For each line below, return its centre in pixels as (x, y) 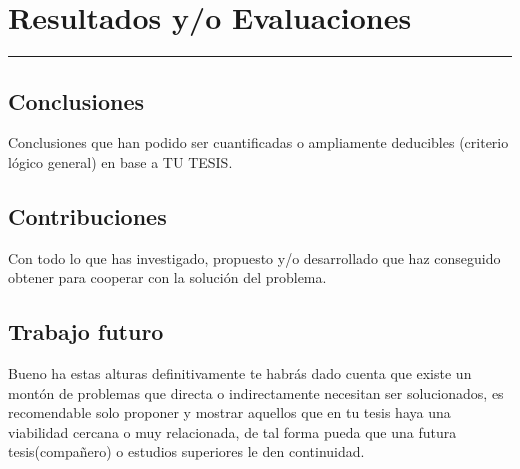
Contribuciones (87, 215)
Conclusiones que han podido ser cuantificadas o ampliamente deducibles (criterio (258, 142)
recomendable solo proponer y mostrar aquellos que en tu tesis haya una (229, 412)
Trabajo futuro (86, 331)
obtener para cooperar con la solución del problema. (167, 277)
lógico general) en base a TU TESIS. (120, 161)
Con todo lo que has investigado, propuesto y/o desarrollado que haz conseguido (254, 257)
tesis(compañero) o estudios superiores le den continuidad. (186, 451)
